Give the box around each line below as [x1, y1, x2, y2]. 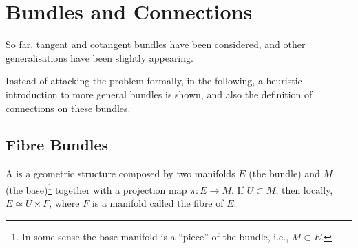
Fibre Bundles [6, 134, 109, 155]
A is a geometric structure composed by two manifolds [6, 166, 235, 181]
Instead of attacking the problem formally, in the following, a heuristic [6, 74, 302, 88]
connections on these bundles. [6, 100, 131, 115]
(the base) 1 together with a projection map [6, 180, 187, 196]
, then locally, [275, 182, 333, 196]
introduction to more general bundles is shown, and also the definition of [6, 87, 313, 101]
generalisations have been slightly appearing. [6, 50, 193, 65]
